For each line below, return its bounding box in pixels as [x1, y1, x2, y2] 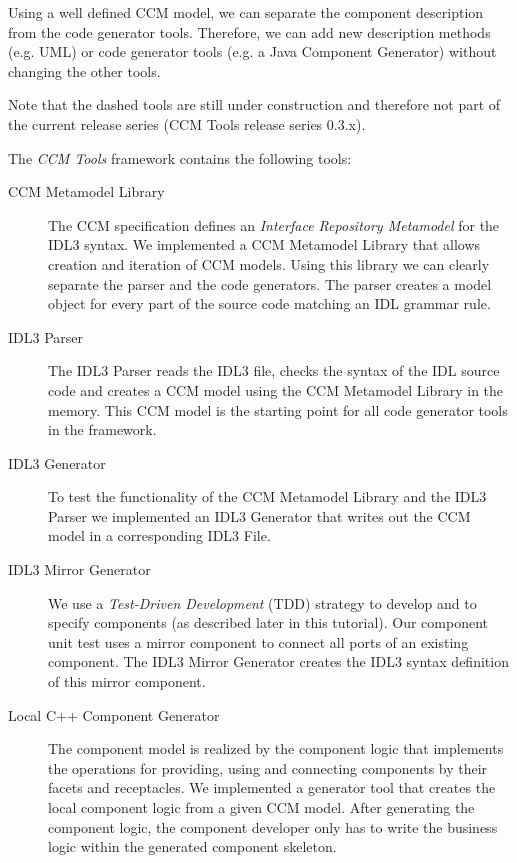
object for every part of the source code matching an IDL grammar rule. [48, 293, 491, 314]
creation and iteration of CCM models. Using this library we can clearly [48, 253, 490, 274]
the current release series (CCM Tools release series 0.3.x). [8, 113, 366, 134]
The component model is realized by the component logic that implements [48, 738, 504, 759]
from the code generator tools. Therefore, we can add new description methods [8, 21, 491, 42]
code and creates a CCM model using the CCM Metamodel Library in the [48, 379, 504, 400]
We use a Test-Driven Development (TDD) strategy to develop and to [48, 592, 477, 613]
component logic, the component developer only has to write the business [48, 816, 498, 837]
